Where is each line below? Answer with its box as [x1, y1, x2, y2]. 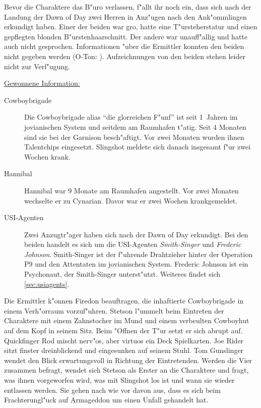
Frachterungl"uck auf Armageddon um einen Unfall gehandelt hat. [4, 394, 209, 405]
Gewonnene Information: [4, 78, 80, 88]
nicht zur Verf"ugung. [4, 61, 70, 71]
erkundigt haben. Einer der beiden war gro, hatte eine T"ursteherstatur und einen [4, 21, 257, 32]
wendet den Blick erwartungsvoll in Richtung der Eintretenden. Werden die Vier [4, 354, 252, 365]
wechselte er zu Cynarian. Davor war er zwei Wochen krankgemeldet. [24, 195, 238, 206]
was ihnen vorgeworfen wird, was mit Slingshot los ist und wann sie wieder [4, 375, 235, 385]
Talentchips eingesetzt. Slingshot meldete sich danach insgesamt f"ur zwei [24, 141, 251, 152]
